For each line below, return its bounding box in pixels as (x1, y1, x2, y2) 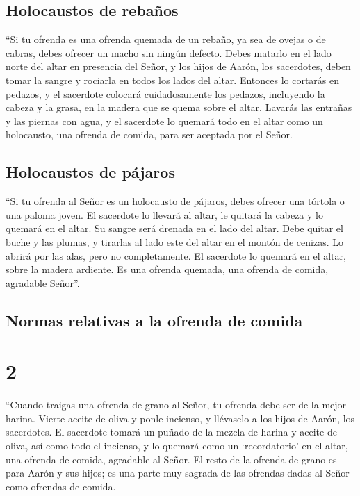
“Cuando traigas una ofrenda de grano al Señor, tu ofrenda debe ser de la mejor (6, 397, 347, 412)
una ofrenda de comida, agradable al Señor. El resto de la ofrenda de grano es (6, 452, 337, 466)
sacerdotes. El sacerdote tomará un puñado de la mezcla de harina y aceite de (6, 424, 337, 439)
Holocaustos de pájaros (6, 161, 175, 183)
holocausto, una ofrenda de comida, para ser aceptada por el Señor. (6, 127, 293, 142)
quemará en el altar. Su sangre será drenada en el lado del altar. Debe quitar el (6, 221, 343, 235)
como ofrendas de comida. (6, 479, 116, 493)
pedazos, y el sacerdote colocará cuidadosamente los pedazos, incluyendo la (6, 86, 325, 101)
